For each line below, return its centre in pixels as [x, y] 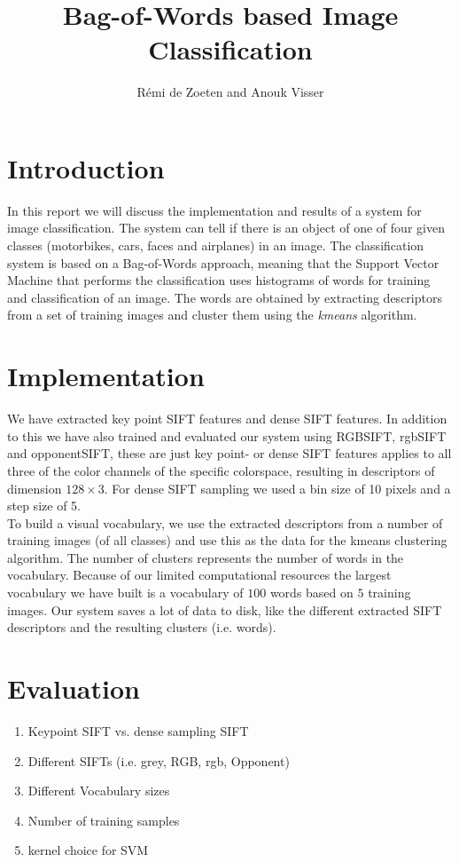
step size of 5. [44, 506]
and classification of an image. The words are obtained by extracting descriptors [225, 297]
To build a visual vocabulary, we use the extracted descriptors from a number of [225, 522]
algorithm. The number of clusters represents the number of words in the [206, 557]
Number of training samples [104, 820]
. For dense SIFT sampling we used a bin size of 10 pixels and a [277, 488]
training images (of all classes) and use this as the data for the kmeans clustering [227, 540]
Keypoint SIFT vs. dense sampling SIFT [138, 730]
